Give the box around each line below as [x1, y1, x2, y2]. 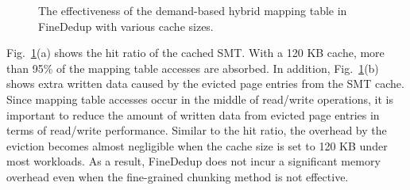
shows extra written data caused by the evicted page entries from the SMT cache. [6, 75, 404, 92]
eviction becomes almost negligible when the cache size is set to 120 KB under [6, 137, 388, 154]
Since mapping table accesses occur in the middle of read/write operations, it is [6, 90, 394, 107]
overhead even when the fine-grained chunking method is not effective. [6, 168, 349, 184]
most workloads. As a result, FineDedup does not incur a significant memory [6, 153, 381, 169]
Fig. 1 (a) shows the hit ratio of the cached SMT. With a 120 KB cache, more [6, 44, 385, 61]
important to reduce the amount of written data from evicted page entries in [6, 106, 380, 123]
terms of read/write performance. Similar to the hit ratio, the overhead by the [6, 122, 387, 139]
